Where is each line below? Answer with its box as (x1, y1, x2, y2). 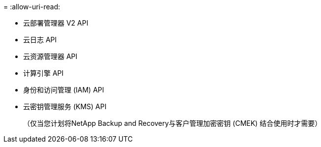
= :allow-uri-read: (3, 2, 60, 11)
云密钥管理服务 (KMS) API (23, 102, 107, 111)
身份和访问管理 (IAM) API (23, 86, 104, 94)
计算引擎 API (23, 69, 64, 77)
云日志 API (23, 35, 57, 44)
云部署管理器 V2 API (23, 19, 88, 27)
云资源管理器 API (23, 52, 78, 60)
